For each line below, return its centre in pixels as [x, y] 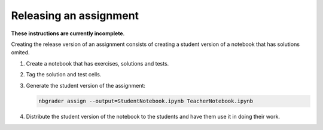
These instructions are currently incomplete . [68, 33]
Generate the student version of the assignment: [86, 85]
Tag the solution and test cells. [64, 75]
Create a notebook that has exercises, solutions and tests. [97, 63]
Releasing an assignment [75, 16]
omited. [20, 52]
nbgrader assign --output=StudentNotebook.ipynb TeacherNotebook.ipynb [146, 101]
